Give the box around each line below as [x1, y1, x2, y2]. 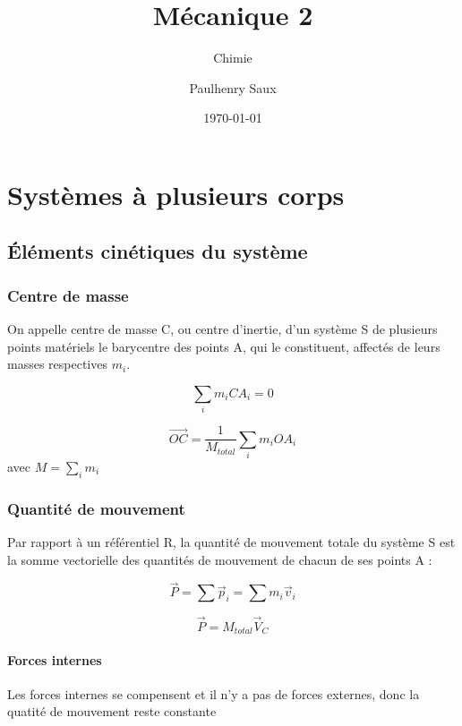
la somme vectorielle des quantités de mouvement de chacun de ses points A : [7, 550, 432, 568]
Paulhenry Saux [189, 78, 277, 97]
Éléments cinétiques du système [7, 237, 308, 265]
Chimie [213, 48, 252, 67]
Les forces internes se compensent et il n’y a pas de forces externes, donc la [7, 684, 420, 703]
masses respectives [7, 354, 107, 373]
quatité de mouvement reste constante [7, 702, 217, 721]
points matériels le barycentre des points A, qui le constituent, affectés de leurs [7, 337, 441, 355]
